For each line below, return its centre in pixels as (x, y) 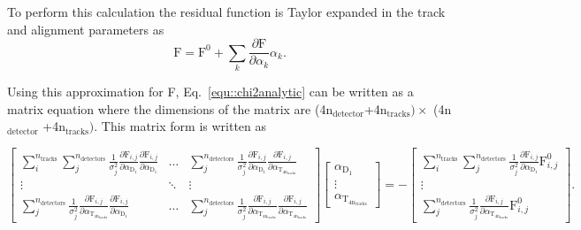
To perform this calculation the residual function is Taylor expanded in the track (226, 11)
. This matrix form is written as (180, 126)
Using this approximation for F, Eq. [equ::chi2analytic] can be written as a (210, 91)
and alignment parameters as (86, 29)
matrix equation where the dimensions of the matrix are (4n (170, 108)
